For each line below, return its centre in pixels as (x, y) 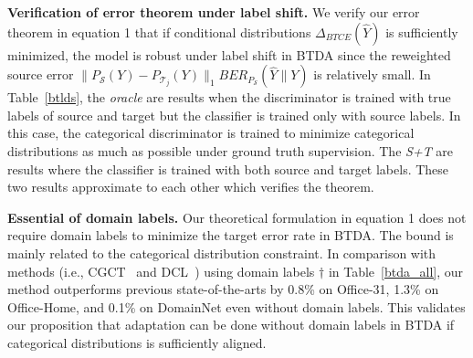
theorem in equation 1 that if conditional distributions (159, 32)
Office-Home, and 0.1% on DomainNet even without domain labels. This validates (236, 306)
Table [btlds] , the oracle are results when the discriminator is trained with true (229, 97)
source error (41, 74)
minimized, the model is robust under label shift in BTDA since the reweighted (229, 54)
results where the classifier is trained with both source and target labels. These (228, 168)
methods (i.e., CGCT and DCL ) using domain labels (161, 271)
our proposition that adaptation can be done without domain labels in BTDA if (231, 325)
